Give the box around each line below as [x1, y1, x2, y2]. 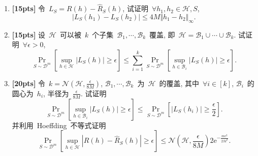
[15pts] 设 [12, 29, 46, 40]
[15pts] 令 [12, 3, 46, 14]
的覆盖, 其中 [159, 77, 199, 88]
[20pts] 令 [12, 77, 46, 88]
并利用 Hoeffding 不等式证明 [12, 120, 106, 130]
